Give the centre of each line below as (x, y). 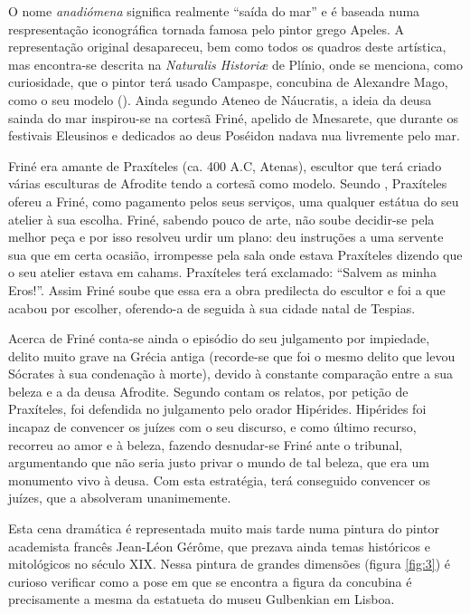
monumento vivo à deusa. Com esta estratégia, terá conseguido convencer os (220, 480)
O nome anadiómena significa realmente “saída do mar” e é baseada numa (214, 11)
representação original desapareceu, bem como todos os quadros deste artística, (227, 47)
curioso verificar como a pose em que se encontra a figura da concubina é (210, 581)
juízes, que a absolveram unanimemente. (120, 498)
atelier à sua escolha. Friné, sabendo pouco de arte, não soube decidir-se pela (221, 219)
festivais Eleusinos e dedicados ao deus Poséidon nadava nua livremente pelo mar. (234, 135)
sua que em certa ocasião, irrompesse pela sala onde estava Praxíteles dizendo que (235, 254)
